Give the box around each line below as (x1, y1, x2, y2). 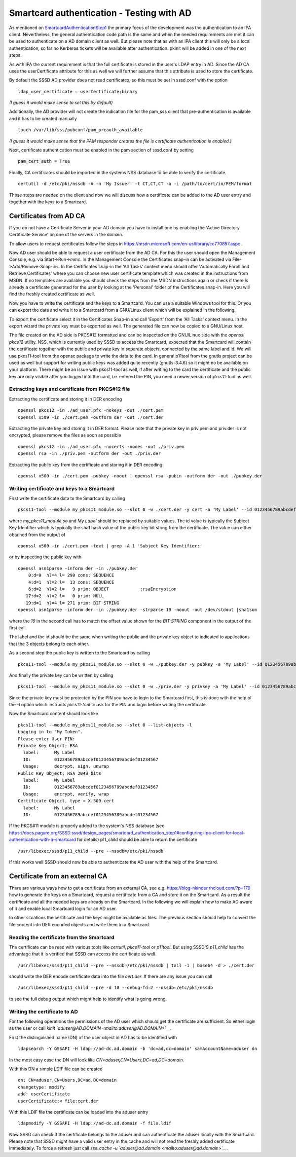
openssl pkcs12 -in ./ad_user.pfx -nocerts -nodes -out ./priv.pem (18, 444, 185, 449)
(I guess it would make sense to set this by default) (9, 100, 113, 106)
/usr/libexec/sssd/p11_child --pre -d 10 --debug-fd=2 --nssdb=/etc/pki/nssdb (18, 985, 213, 991)
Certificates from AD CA (9, 212, 85, 220)
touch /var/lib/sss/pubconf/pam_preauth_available (18, 127, 143, 133)
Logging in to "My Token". (18, 729, 83, 735)
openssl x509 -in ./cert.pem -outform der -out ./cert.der (18, 414, 164, 420)
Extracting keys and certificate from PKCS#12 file (9, 386, 130, 393)
